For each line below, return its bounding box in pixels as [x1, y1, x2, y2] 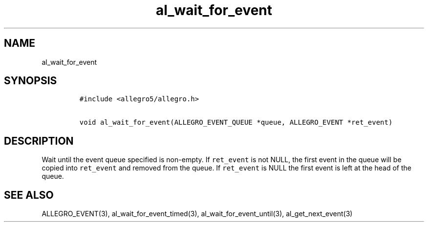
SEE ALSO [4, 188, 54, 201]
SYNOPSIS [4, 75, 57, 87]
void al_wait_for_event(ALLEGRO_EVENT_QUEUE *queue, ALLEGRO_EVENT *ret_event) [79, 118, 393, 127]
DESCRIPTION [4, 134, 74, 147]
